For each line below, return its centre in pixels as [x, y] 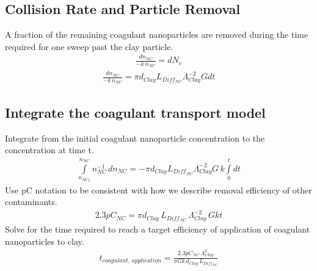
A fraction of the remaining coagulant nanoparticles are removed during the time [157, 34]
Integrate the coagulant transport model [135, 112]
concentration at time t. [49, 150]
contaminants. [31, 202]
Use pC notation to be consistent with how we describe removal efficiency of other [158, 190]
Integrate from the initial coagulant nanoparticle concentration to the [135, 138]
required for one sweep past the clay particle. [89, 46]
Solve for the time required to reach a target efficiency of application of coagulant [158, 229]
